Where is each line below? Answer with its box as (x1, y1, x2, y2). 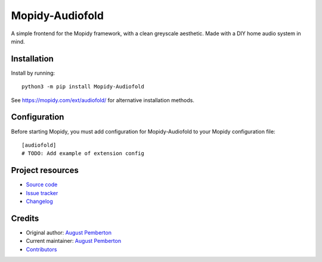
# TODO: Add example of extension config (21, 150, 144, 157)
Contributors (26, 245, 57, 253)
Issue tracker (26, 189, 58, 196)
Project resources (11, 165, 79, 175)
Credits (11, 213, 39, 223)
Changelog (26, 198, 53, 205)
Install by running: (11, 69, 55, 76)
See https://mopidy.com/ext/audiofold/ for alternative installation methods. (11, 96, 195, 104)
